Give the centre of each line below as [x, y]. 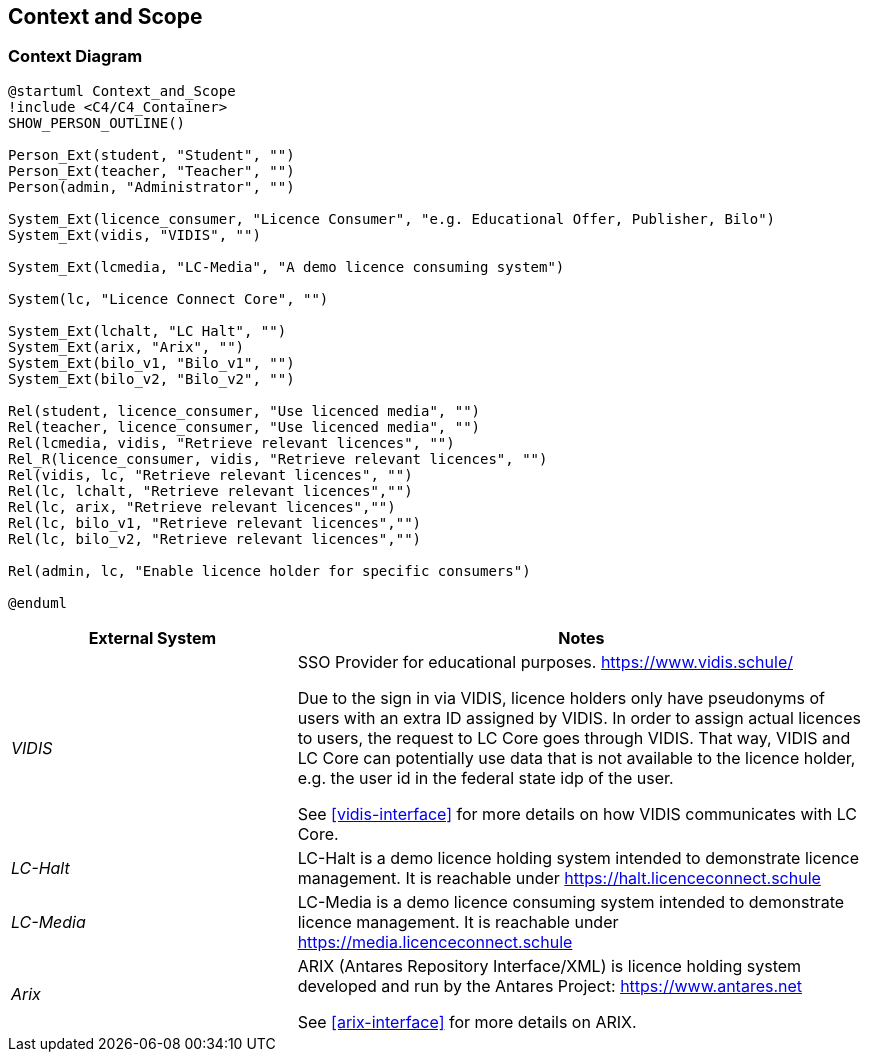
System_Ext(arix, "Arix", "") [126, 346]
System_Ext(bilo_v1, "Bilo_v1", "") [151, 362]
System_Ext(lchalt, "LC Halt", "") [147, 330]
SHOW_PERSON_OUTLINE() [97, 122]
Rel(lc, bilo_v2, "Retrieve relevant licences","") [215, 538]
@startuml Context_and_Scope [122, 90]
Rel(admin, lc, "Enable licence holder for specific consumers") [269, 570]
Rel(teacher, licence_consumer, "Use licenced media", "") [244, 426]
